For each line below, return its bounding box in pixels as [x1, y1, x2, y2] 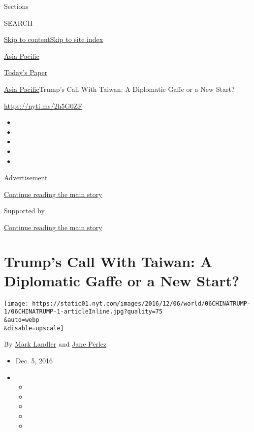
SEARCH [4, 17, 33, 28]
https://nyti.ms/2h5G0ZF [4, 100, 83, 111]
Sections [4, 1, 29, 11]
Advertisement [4, 172, 48, 183]
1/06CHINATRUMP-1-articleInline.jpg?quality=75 [4, 308, 163, 315]
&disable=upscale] [4, 324, 64, 332]
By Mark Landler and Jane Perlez [4, 339, 107, 349]
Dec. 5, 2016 [15, 355, 53, 366]
